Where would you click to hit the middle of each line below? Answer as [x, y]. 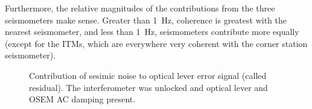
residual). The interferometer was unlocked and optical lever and [148, 87]
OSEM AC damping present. [82, 99]
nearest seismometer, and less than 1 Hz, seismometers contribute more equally [152, 32]
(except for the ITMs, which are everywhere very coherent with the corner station [156, 43]
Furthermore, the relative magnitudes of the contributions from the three [140, 8]
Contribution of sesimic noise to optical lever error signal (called [148, 75]
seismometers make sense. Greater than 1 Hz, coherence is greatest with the [146, 20]
